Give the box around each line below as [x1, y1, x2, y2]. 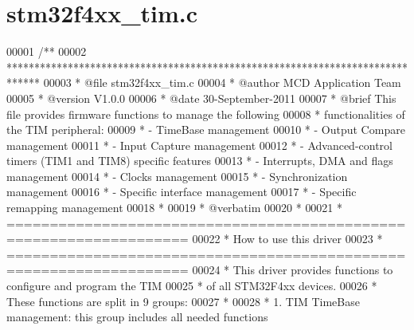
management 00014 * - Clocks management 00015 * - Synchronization [6, 167, 348, 184]
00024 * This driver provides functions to [192, 261, 393, 278]
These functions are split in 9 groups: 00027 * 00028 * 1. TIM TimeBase [6, 293, 360, 309]
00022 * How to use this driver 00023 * [192, 230, 383, 247]
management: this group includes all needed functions [6, 308, 268, 325]
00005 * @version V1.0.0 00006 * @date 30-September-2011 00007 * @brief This [6, 89, 396, 106]
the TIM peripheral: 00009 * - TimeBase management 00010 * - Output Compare [6, 121, 405, 138]
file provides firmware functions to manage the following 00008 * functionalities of [6, 105, 405, 122]
